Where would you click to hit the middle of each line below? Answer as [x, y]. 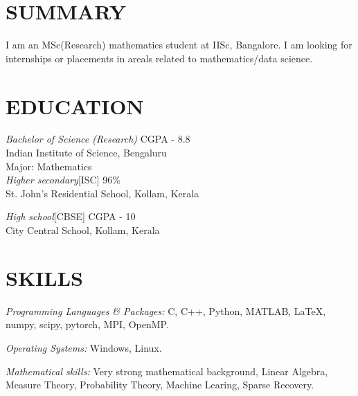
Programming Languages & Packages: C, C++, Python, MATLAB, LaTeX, [166, 310]
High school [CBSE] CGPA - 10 [71, 216]
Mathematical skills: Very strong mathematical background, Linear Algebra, [167, 371]
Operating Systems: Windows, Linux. [84, 347]
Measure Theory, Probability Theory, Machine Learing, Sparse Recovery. [160, 385]
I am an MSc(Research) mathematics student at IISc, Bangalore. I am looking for [179, 45]
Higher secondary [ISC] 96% [63, 180]
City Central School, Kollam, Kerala [83, 230]
